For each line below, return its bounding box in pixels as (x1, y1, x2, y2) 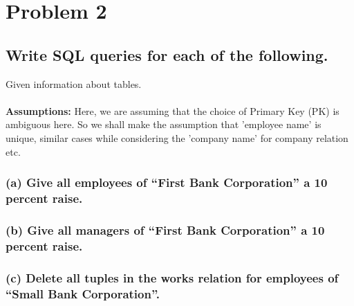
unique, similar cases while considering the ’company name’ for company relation (6, 130, 348, 145)
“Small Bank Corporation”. (6, 285, 160, 302)
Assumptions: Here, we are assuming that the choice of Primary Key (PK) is (6, 103, 339, 118)
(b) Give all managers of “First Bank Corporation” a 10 (6, 221, 325, 238)
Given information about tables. (6, 76, 142, 91)
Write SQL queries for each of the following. (6, 44, 328, 65)
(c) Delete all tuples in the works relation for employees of (6, 269, 339, 286)
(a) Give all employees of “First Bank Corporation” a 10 (6, 174, 328, 191)
